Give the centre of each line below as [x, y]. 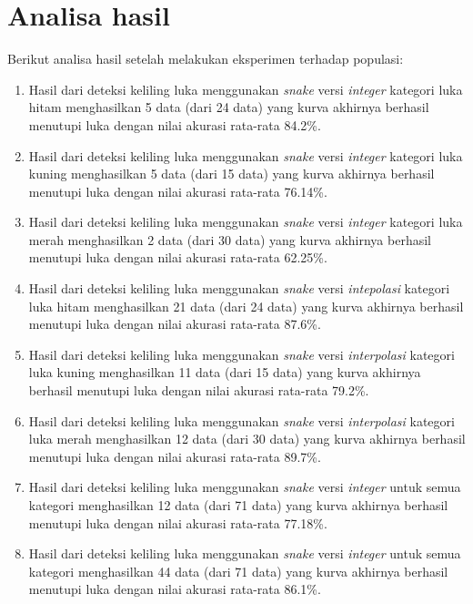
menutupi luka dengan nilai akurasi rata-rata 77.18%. [178, 522]
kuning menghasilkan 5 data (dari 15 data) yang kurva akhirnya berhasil [231, 174]
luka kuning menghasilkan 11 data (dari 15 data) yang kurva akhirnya [225, 372]
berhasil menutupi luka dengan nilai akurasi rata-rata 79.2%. [199, 390]
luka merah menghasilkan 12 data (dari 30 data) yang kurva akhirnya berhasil [247, 439]
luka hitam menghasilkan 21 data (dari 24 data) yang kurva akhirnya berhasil [246, 306]
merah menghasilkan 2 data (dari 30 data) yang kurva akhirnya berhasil [230, 239]
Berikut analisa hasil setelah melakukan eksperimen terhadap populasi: [206, 59]
